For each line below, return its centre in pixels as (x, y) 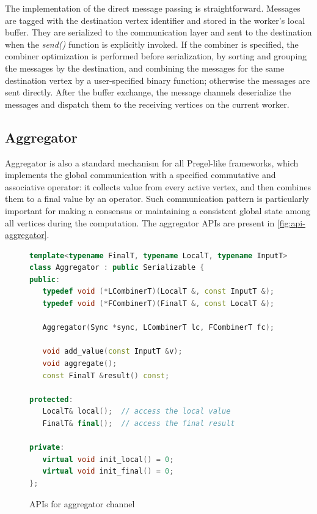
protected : (51, 399)
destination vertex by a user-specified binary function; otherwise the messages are (158, 80)
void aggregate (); (80, 364)
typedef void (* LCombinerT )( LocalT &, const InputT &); (158, 292)
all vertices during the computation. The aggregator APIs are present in (140, 222)
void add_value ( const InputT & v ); (112, 352)
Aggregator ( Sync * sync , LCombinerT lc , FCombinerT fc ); (158, 328)
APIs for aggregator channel (82, 503)
